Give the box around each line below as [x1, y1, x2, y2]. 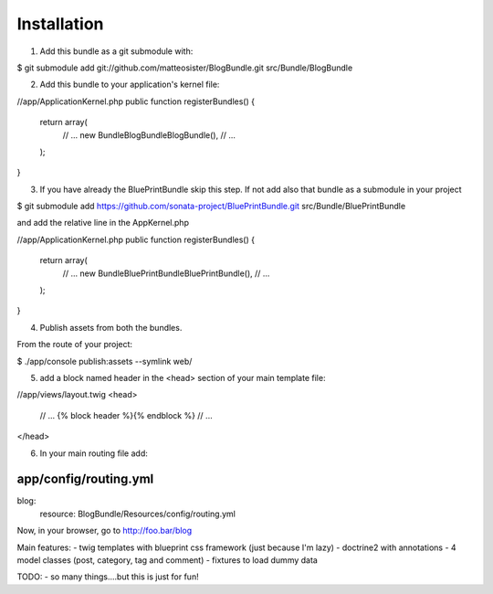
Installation [16, 14, 104, 34]
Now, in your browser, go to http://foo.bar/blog [16, 525, 193, 536]
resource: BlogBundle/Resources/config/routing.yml [39, 508, 236, 519]
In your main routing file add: [39, 448, 148, 459]
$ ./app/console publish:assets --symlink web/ [16, 355, 193, 366]
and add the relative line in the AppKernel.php [16, 217, 189, 228]
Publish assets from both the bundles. [39, 322, 183, 333]
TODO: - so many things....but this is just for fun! [16, 571, 200, 582]
